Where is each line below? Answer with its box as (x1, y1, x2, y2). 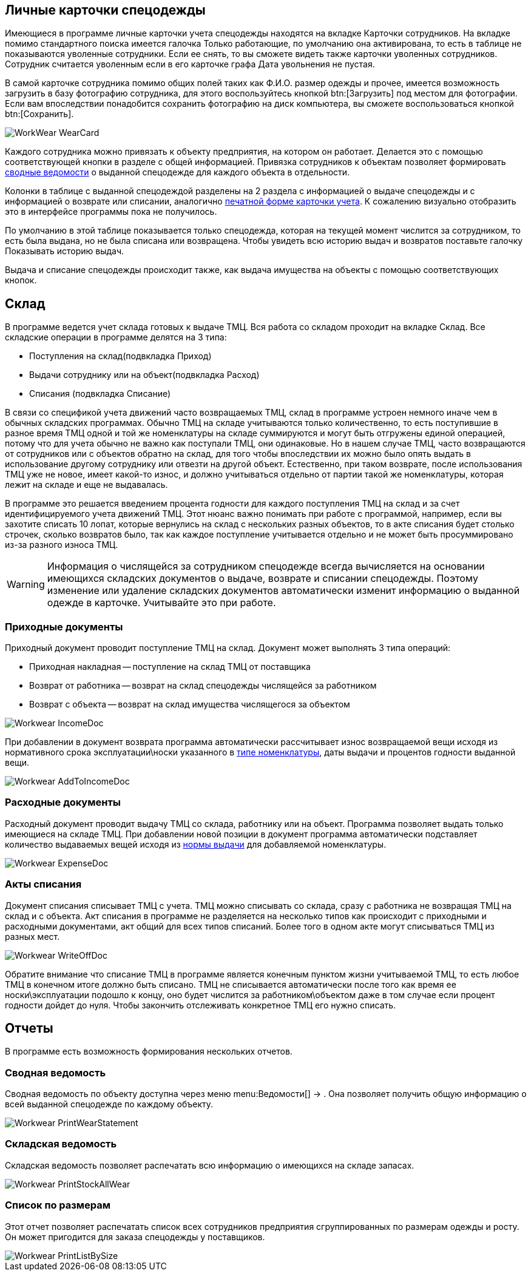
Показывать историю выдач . (5, 246, 124, 257)
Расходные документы (5, 796, 121, 809)
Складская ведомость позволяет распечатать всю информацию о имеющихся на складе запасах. (5, 1160, 414, 1170)
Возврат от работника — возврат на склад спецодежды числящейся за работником (29, 680, 377, 691)
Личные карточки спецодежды (5, 2, 206, 18)
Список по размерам (5, 1199, 111, 1212)
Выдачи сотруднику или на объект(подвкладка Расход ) (29, 370, 260, 380)
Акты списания (5, 878, 82, 891)
